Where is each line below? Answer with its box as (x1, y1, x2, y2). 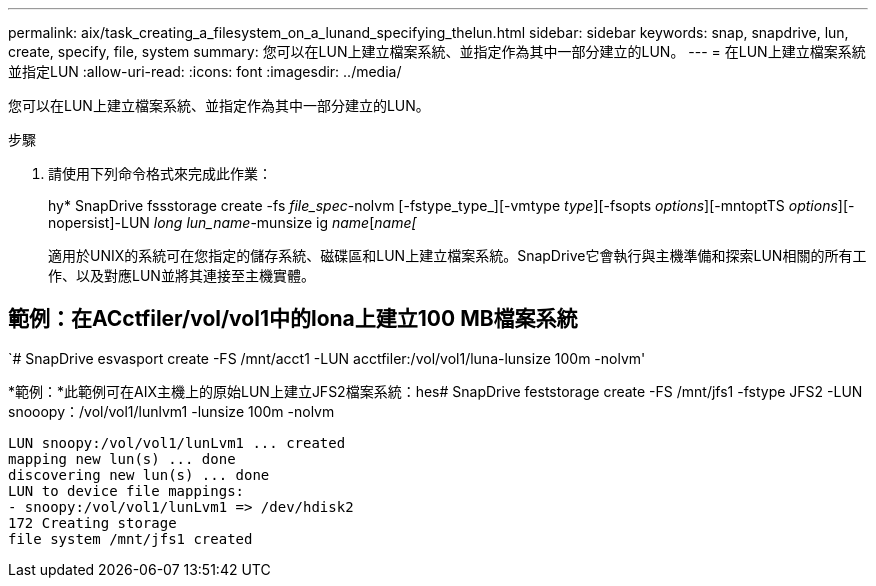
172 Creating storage (8, 514, 177, 531)
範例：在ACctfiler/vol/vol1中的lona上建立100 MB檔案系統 (8, 306, 578, 332)
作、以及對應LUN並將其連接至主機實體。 (48, 267, 315, 284)
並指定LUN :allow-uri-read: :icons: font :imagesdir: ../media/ (8, 63, 402, 80)
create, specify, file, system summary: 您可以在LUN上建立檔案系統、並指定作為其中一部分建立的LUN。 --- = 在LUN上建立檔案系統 (8, 43, 866, 60)
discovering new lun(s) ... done (8, 466, 270, 483)
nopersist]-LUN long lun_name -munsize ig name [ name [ (48, 214, 417, 231)
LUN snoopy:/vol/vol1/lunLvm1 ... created (8, 434, 346, 451)
